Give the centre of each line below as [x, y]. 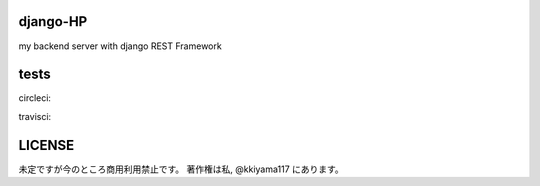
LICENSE [46, 145]
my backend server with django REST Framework [120, 46]
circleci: [35, 98]
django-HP [53, 21]
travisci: [35, 116]
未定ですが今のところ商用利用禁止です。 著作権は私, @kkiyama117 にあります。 [181, 169]
